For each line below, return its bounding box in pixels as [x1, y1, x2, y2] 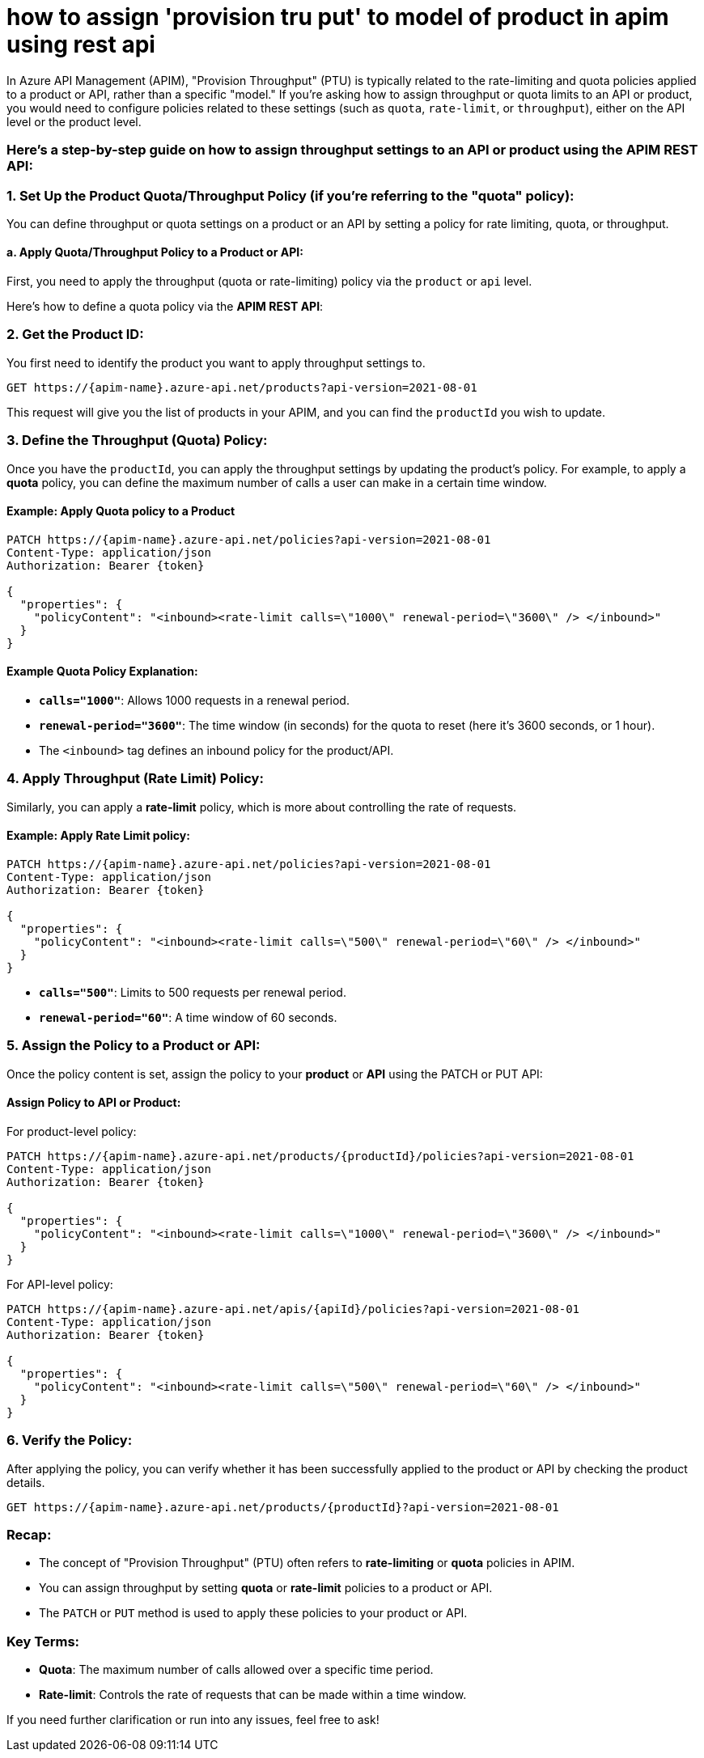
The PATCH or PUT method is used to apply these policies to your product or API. [39, 1606, 468, 1620]
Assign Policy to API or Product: [6, 1095, 181, 1110]
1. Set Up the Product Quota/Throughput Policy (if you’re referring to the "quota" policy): [6, 187, 575, 204]
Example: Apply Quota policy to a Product [6, 504, 235, 519]
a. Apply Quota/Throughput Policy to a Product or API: [6, 245, 303, 260]
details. [6, 1475, 45, 1489]
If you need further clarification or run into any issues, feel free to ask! [6, 1713, 380, 1727]
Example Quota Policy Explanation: [6, 664, 198, 679]
